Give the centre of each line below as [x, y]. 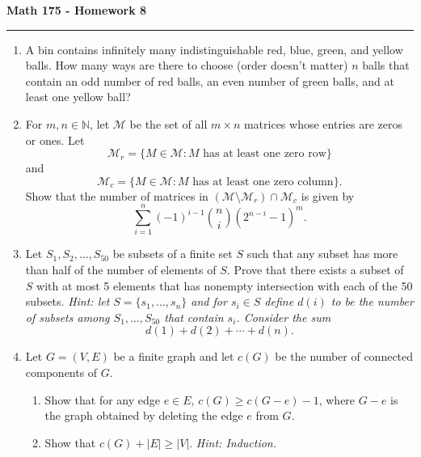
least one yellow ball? [78, 97]
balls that [386, 65]
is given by [328, 195]
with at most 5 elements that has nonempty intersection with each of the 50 [225, 285]
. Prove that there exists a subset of [315, 270]
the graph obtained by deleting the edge [144, 415]
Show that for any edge [102, 399]
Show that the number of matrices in [117, 195]
